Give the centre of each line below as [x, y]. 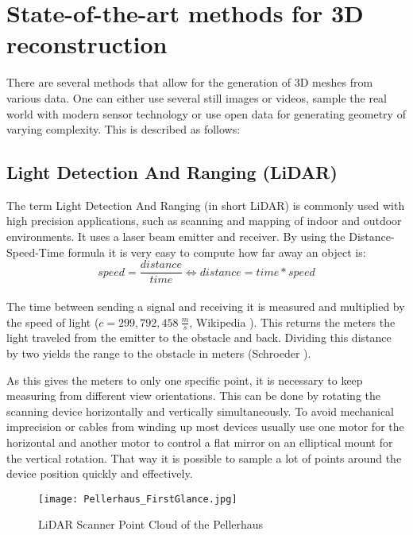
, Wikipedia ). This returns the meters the [292, 322]
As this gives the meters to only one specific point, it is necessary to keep [185, 380]
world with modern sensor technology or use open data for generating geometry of [206, 113]
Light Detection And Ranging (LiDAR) [172, 172]
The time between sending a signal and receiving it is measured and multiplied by [206, 306]
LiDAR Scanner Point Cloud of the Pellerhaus [151, 524]
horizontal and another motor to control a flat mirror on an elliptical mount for [200, 442]
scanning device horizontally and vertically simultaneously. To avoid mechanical [200, 411]
